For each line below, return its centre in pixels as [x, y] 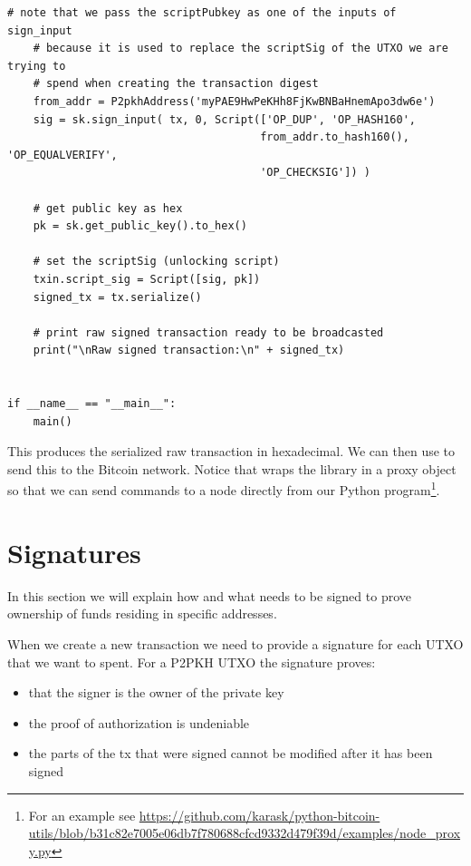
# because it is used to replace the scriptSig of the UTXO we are [240, 49]
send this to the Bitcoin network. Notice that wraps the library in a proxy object [232, 468]
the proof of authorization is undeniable [139, 722]
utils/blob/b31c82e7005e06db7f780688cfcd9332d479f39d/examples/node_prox [245, 833]
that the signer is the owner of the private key [156, 692]
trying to [37, 66]
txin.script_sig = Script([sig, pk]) [147, 279]
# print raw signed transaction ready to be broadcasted [208, 332]
